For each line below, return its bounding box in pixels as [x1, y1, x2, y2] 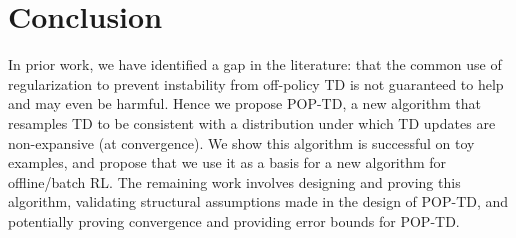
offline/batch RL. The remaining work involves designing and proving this [8, 171, 461, 192]
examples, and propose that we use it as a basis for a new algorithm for [8, 152, 447, 173]
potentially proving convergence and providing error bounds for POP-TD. [8, 210, 460, 231]
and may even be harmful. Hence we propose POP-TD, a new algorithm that [8, 93, 481, 114]
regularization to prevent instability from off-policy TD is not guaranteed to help [8, 73, 504, 94]
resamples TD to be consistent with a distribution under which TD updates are [8, 112, 496, 133]
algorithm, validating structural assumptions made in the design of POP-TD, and [8, 191, 509, 212]
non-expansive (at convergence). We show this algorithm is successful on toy [8, 132, 475, 153]
